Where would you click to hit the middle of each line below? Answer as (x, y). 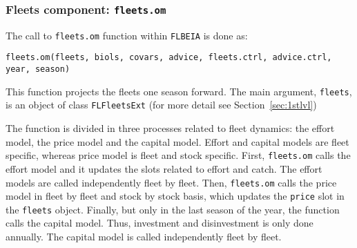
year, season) (38, 69)
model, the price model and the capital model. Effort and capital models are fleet (177, 141)
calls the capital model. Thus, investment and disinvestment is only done (160, 223)
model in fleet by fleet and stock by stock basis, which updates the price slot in (175, 196)
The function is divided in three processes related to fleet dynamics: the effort (170, 128)
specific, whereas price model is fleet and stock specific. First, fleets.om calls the (178, 155)
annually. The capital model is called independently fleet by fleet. (144, 237)
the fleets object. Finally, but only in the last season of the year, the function (173, 209)
